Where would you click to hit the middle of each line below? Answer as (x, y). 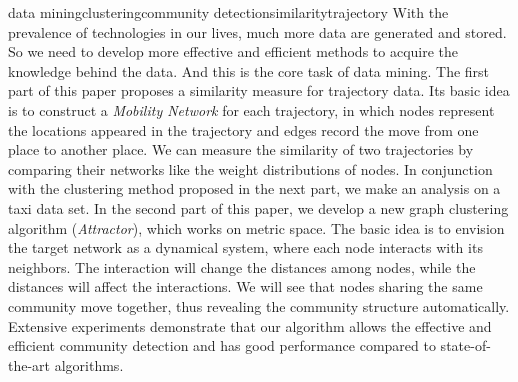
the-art (29, 364)
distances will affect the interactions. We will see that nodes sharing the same (245, 286)
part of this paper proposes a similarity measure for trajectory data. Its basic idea (259, 90)
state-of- (465, 345)
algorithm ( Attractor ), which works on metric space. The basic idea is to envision (256, 227)
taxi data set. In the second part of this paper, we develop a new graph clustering (258, 207)
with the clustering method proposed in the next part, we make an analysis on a (254, 188)
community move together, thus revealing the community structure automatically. (259, 305)
